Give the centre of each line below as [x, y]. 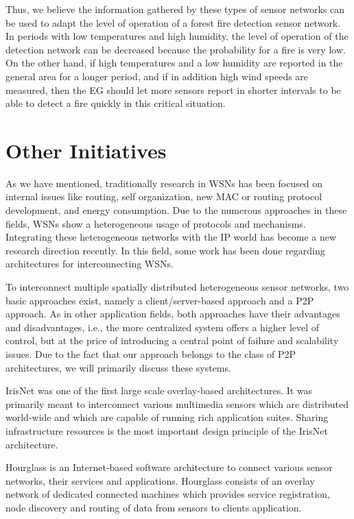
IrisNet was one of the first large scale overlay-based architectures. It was [159, 390]
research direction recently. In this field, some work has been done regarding [165, 250]
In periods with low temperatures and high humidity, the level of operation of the [177, 36]
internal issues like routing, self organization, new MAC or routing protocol [164, 196]
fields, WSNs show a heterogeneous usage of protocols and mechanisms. [156, 223]
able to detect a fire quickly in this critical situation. [116, 103]
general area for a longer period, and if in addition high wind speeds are [157, 76]
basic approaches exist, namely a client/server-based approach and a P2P [160, 300]
